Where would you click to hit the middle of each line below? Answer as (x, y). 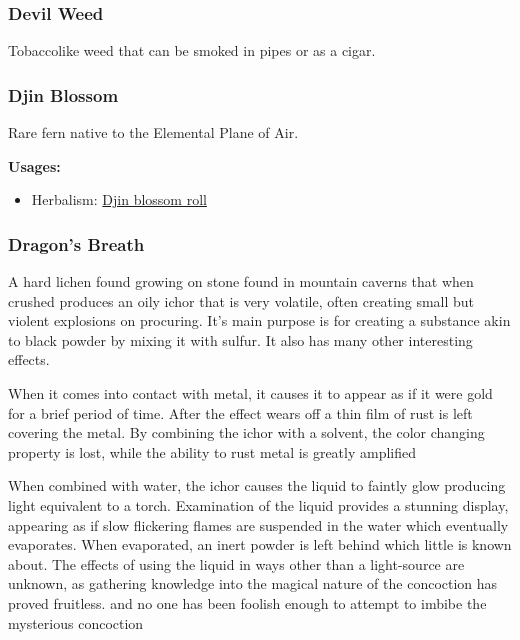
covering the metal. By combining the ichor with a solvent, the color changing (246, 432)
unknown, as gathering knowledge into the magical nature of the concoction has (253, 583)
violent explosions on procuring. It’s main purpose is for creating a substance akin (259, 320)
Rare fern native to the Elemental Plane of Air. (153, 132)
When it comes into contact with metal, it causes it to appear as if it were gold (250, 393)
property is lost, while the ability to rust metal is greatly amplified (212, 451)
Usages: (34, 165)
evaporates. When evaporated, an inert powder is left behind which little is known (260, 544)
